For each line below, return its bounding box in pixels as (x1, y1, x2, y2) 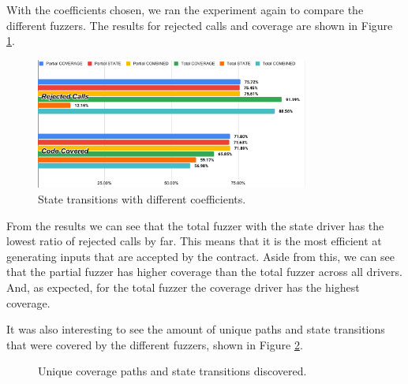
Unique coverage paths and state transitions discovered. (38, 363, 307, 379)
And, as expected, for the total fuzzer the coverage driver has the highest (6, 278, 360, 295)
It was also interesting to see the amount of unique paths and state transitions (6, 321, 385, 337)
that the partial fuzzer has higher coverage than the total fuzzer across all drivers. (6, 263, 402, 280)
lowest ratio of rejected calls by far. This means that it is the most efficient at (6, 233, 382, 249)
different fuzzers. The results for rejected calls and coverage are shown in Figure (6, 17, 393, 33)
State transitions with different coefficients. (38, 191, 246, 207)
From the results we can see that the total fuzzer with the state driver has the (6, 217, 384, 233)
